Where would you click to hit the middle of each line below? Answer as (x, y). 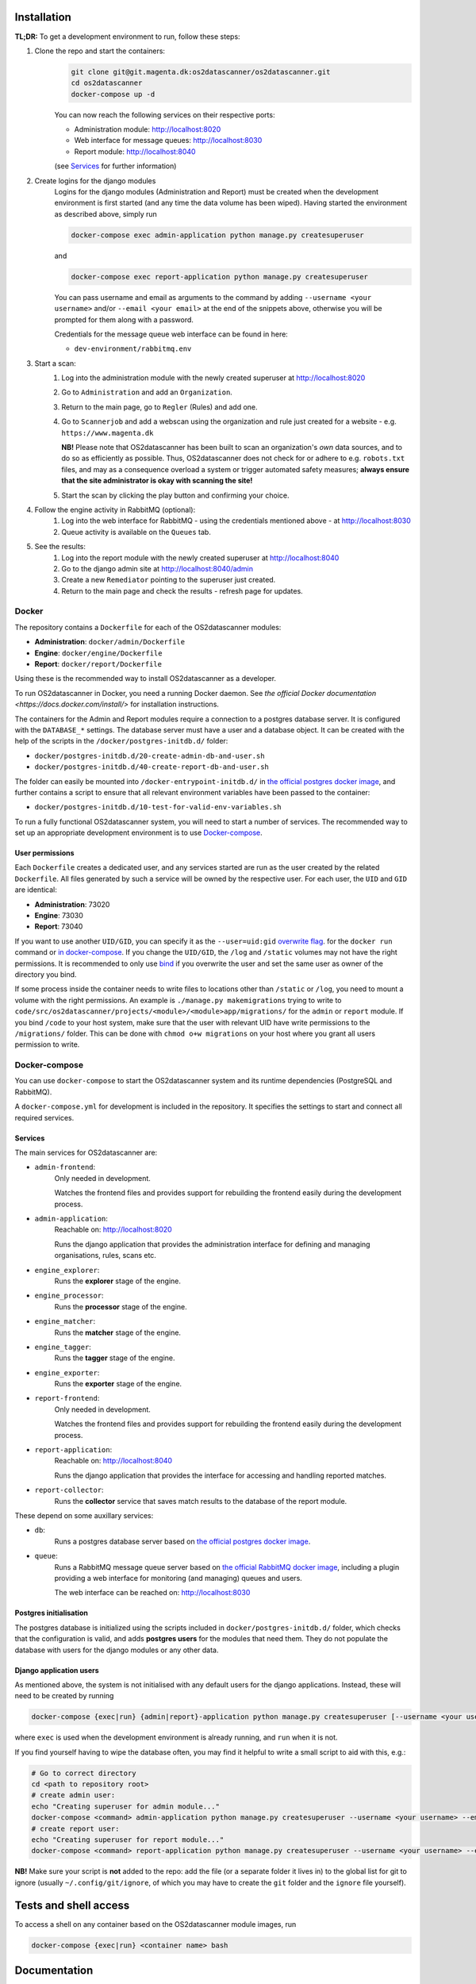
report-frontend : (67, 1398)
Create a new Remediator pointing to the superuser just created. (169, 580)
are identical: (36, 890)
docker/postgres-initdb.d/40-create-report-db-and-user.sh (152, 767)
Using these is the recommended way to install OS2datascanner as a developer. (146, 679)
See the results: (60, 547)
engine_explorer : (67, 1270)
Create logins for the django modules (95, 181)
